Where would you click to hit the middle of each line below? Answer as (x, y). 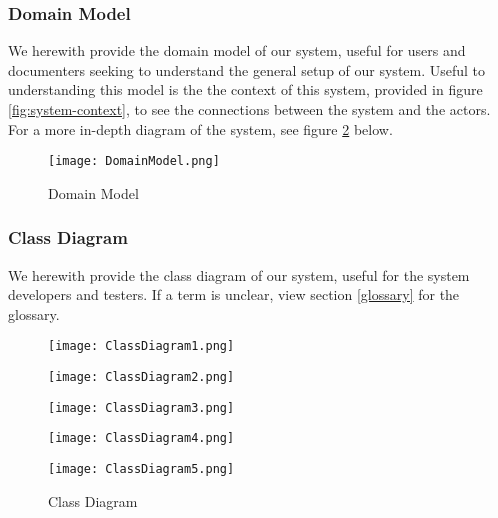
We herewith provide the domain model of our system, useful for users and (237, 50)
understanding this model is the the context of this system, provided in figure (245, 89)
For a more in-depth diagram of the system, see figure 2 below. (200, 128)
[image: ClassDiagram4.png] (141, 438)
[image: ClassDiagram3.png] (141, 407)
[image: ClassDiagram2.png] (141, 377)
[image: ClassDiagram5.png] (141, 469)
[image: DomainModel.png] (134, 161)
